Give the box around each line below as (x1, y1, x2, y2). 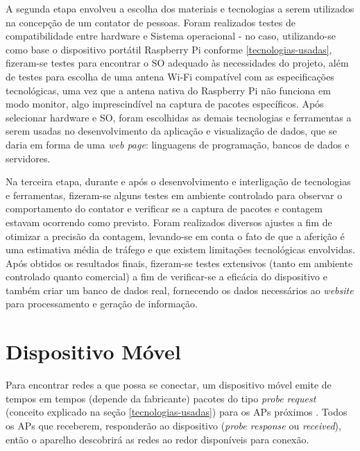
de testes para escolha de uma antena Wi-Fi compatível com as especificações (6, 69, 334, 83)
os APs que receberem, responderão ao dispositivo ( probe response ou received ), (6, 418, 341, 432)
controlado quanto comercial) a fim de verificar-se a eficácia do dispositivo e (6, 269, 327, 284)
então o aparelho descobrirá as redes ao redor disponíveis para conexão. (6, 432, 309, 446)
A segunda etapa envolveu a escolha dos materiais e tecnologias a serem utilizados (6, 1, 354, 15)
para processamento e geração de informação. (6, 296, 198, 311)
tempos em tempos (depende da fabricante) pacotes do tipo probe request (6, 391, 316, 405)
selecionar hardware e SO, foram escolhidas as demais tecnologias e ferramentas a (6, 110, 352, 124)
